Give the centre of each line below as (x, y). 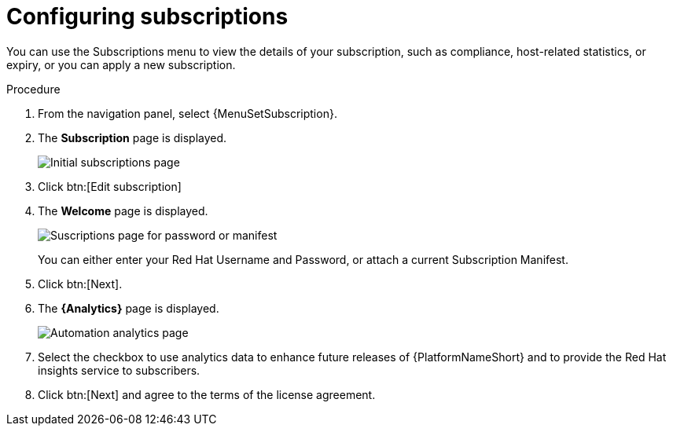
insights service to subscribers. (119, 370)
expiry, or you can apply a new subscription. (121, 64)
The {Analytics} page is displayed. (129, 308)
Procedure (33, 89)
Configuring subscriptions (147, 16)
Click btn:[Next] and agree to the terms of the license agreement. (207, 394)
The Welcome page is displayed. (123, 211)
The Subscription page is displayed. (132, 137)
